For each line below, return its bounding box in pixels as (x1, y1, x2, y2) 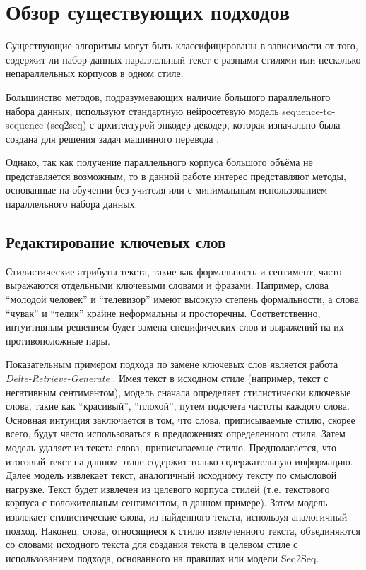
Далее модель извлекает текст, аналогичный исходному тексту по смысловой (6, 468, 337, 482)
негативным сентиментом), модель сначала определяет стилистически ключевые (6, 384, 351, 399)
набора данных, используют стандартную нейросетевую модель (6, 103, 279, 118)
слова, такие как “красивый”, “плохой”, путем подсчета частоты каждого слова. (6, 398, 350, 413)
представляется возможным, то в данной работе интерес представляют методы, (6, 168, 346, 183)
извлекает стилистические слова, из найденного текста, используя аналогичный (6, 509, 348, 523)
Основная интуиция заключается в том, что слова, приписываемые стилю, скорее (6, 412, 355, 427)
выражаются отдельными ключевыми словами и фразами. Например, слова (6, 278, 329, 292)
